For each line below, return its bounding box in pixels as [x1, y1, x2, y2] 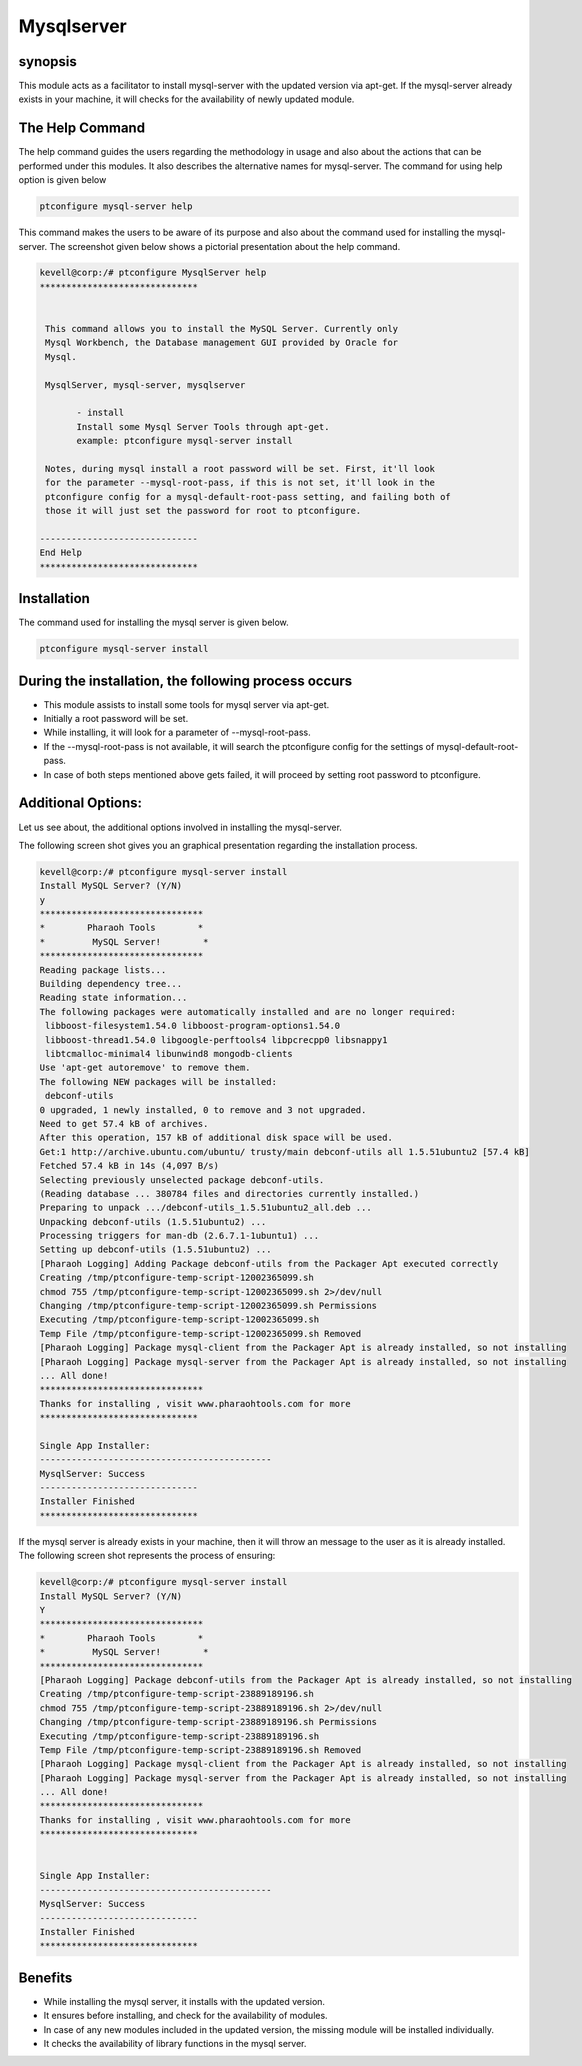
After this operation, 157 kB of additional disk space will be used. [39, 1132, 394, 1144]
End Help [39, 547, 83, 559]
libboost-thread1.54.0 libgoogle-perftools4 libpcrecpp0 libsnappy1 [45, 1034, 388, 1045]
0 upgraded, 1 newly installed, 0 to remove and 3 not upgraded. [39, 1104, 367, 1115]
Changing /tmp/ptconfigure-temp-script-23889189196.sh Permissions [39, 1716, 378, 1728]
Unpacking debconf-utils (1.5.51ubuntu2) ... [39, 1216, 267, 1227]
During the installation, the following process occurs [18, 672, 353, 689]
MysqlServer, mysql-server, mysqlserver [45, 379, 246, 390]
